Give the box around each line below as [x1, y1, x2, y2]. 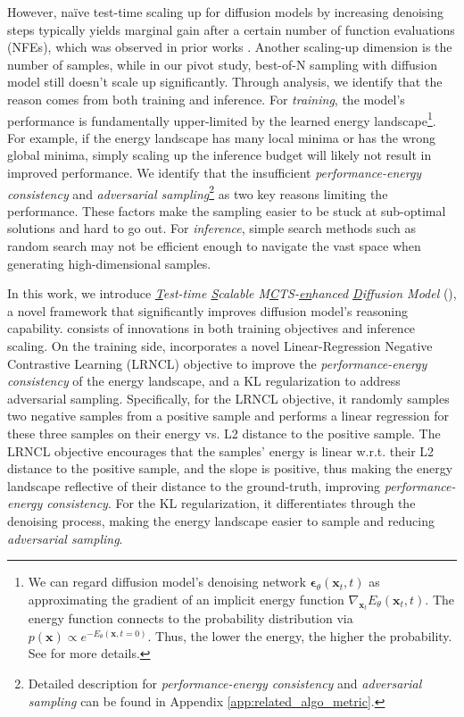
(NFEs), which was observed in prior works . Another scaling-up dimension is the [7, 38, 452, 56]
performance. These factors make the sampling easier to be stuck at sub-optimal [7, 201, 446, 220]
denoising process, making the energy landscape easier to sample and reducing [7, 511, 435, 529]
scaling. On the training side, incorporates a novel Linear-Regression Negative [7, 337, 433, 354]
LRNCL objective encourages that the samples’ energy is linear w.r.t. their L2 [7, 441, 435, 460]
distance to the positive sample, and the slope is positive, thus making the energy [7, 459, 453, 478]
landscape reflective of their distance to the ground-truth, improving [7, 476, 381, 495]
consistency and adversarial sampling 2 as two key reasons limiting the [7, 181, 388, 203]
